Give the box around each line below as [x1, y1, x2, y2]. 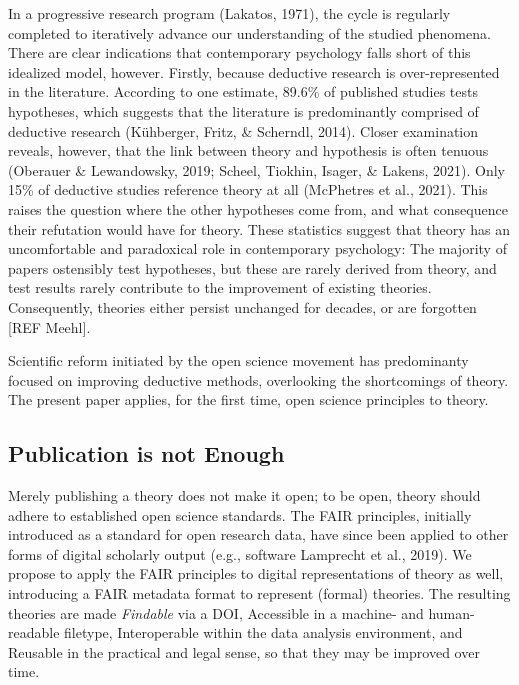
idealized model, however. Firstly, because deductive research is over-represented [8, 61, 500, 82]
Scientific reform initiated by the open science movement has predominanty [8, 350, 469, 371]
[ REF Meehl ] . [8, 316, 91, 337]
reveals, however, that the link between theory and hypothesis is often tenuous [8, 140, 489, 161]
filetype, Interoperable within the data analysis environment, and [64, 622, 463, 643]
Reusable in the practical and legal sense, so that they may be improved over [8, 641, 480, 662]
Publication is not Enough [8, 438, 285, 469]
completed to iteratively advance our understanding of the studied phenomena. [8, 22, 491, 43]
